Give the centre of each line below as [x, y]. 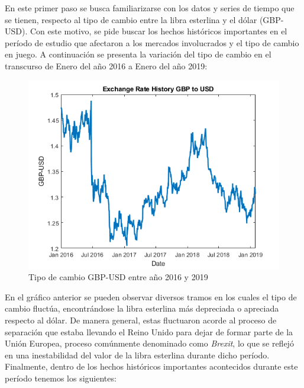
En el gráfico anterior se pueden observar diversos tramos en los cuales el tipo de [151, 296]
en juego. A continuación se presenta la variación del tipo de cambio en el [138, 54]
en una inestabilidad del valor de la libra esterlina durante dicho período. [137, 355]
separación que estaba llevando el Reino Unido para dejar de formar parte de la [149, 331]
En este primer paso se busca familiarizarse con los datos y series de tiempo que [150, 8]
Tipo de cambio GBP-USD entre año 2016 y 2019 [118, 277]
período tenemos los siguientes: [61, 378]
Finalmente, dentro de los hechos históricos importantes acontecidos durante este [151, 366]
